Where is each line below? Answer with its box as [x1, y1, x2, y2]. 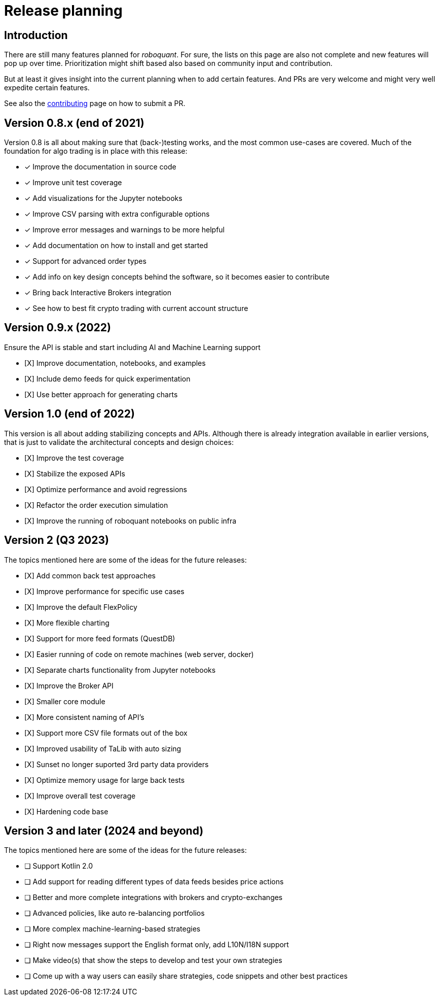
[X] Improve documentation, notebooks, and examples [24, 358, 206, 367]
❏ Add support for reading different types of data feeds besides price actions [24, 877, 284, 886]
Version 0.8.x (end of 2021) [4, 116, 144, 129]
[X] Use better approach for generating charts [24, 390, 178, 399]
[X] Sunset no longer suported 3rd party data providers [24, 760, 209, 769]
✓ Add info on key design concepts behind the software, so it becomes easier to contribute [24, 272, 330, 282]
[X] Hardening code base [24, 807, 108, 816]
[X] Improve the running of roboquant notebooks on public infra [24, 516, 237, 525]
